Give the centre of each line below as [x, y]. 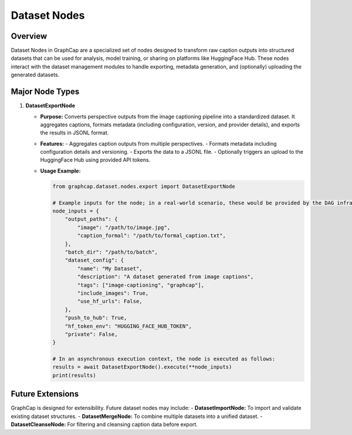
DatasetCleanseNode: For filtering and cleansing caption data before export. [104, 424]
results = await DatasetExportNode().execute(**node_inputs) [142, 367]
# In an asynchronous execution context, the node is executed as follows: [164, 359]
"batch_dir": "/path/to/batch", [111, 252]
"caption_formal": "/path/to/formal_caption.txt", [151, 236]
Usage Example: [60, 171]
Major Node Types [45, 92]
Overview [29, 36]
